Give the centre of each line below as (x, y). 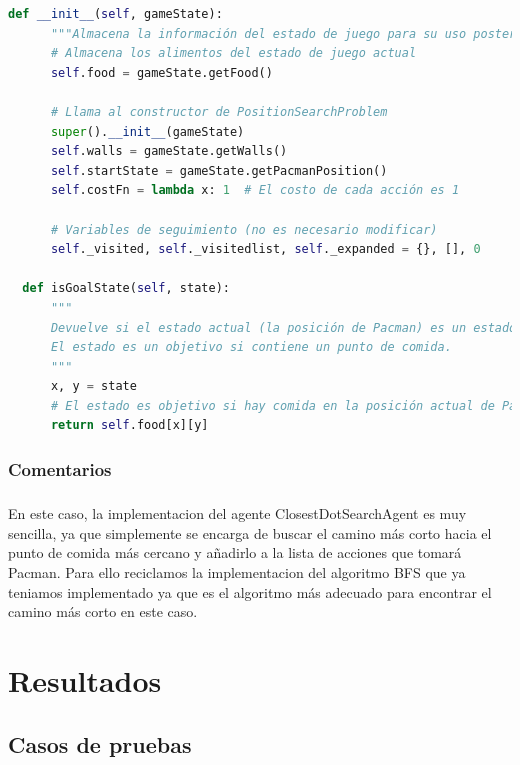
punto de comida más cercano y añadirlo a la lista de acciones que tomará (235, 552)
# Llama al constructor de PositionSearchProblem (219, 111)
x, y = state (93, 386)
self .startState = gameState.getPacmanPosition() (219, 170)
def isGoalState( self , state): (126, 288)
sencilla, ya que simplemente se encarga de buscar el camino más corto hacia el (250, 532)
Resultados (85, 680)
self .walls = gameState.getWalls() (169, 151)
